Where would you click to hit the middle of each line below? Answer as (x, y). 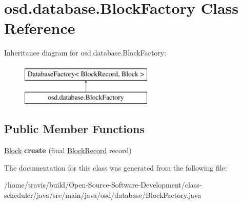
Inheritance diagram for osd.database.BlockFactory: (85, 53)
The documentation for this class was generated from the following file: (116, 167)
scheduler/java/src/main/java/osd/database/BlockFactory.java (103, 195)
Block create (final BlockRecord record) (68, 150)
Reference (40, 28)
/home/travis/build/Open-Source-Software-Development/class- (103, 185)
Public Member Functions (74, 129)
